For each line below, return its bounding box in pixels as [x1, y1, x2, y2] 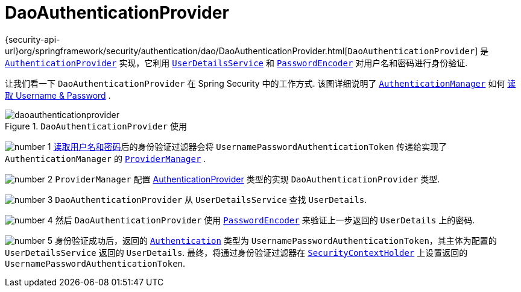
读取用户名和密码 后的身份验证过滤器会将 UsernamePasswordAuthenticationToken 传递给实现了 [53, 141, 447, 152]
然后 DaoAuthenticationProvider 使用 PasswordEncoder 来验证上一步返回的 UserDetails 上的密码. [55, 214, 475, 225]
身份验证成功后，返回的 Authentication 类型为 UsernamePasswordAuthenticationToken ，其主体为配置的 [55, 235, 497, 246]
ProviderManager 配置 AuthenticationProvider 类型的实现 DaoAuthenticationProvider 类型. [55, 173, 440, 184]
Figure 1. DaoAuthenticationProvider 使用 [5, 120, 187, 131]
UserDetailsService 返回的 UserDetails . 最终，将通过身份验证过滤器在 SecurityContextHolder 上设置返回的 [5, 247, 468, 258]
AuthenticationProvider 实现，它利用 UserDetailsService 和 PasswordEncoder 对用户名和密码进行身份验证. [5, 57, 468, 68]
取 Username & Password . [5, 90, 111, 101]
